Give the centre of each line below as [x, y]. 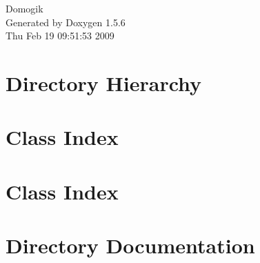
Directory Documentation [130, 245]
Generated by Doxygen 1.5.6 [66, 22]
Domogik [24, 8]
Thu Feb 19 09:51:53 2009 [60, 36]
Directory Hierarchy [104, 82]
